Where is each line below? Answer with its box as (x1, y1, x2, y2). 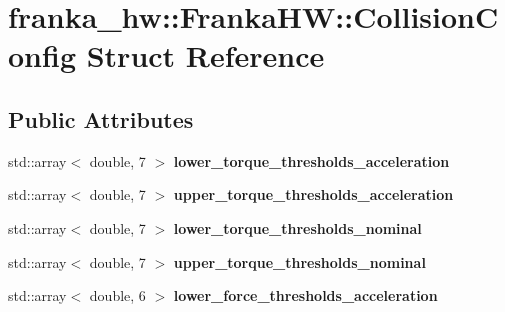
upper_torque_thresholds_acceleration (173, 184, 454, 205)
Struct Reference (86, 35, 325, 76)
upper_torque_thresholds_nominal (173, 251, 426, 272)
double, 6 (89, 285, 146, 306)
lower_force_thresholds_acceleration (173, 285, 438, 306)
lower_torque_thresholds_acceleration (173, 150, 450, 171)
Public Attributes (8, 103, 194, 134)
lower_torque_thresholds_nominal (173, 217, 422, 238)
